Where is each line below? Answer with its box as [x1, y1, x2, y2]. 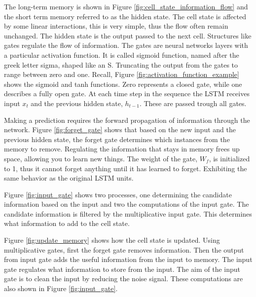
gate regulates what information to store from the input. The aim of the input [4, 263, 241, 274]
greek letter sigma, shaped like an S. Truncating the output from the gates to [4, 59, 238, 70]
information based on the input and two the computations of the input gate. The [4, 199, 249, 209]
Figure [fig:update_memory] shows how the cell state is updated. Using [4, 235, 220, 245]
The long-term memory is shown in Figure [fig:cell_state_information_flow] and [4, 1, 248, 11]
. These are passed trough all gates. [139, 98, 247, 108]
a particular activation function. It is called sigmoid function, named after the [4, 49, 239, 60]
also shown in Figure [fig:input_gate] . [4, 283, 118, 294]
